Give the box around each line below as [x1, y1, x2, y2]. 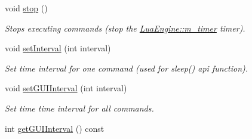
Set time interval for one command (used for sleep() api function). [5, 61, 248, 74]
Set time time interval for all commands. [5, 101, 154, 114]
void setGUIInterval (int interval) [5, 82, 127, 94]
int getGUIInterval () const [5, 122, 105, 134]
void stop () [5, 2, 48, 14]
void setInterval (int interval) [5, 42, 111, 54]
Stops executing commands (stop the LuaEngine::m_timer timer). [5, 21, 245, 34]
